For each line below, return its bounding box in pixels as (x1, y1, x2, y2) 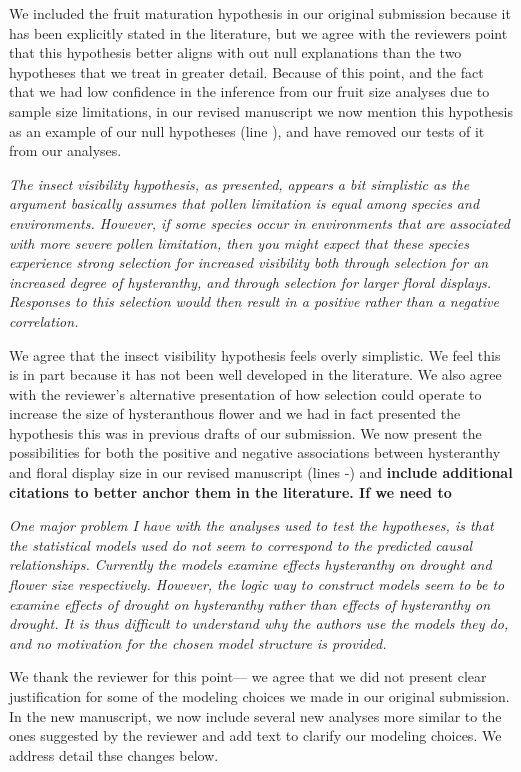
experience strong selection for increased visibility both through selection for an (9, 252, 489, 273)
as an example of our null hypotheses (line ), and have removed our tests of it (9, 120, 485, 141)
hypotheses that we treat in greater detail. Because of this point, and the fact (9, 61, 484, 82)
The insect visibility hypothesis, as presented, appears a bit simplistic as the (9, 173, 470, 194)
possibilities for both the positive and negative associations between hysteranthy (9, 442, 501, 463)
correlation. (9, 310, 79, 331)
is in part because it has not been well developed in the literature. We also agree (9, 364, 502, 385)
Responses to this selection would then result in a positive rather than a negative (9, 291, 499, 312)
